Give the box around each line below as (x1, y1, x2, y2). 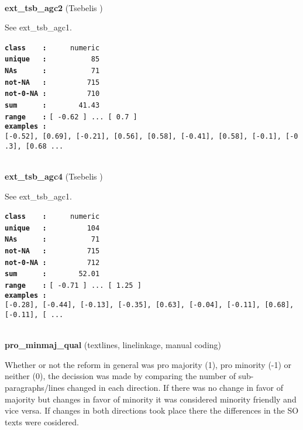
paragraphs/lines (5, 381, 65, 394)
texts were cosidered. (5, 415, 79, 428)
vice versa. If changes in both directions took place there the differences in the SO (5, 404, 299, 417)
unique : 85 (5, 55, 100, 64)
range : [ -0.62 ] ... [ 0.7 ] (5, 112, 137, 121)
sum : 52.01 (5, 270, 100, 278)
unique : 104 (5, 223, 100, 232)
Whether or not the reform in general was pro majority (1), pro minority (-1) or (5, 358, 292, 370)
